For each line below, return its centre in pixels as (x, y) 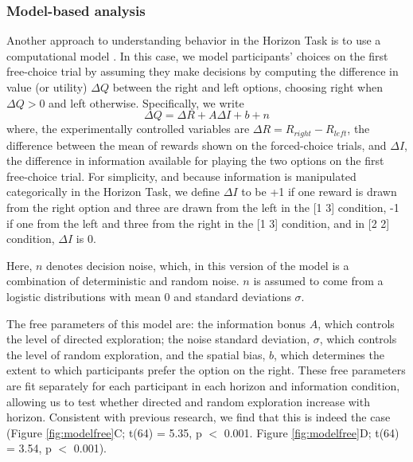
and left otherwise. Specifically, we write (146, 102)
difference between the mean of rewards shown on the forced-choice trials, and (197, 145)
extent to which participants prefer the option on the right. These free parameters (206, 370)
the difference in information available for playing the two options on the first (195, 161)
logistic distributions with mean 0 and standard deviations (149, 296)
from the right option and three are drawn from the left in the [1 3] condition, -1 (203, 208)
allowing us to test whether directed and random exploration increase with (188, 401)
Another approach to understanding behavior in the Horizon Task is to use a (194, 40)
